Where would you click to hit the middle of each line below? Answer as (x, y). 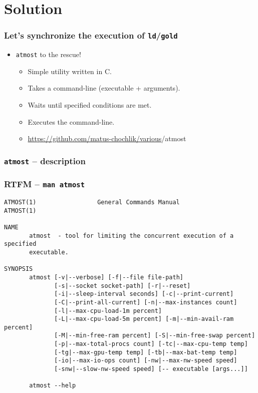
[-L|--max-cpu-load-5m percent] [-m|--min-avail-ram (144, 319)
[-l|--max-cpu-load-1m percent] (108, 311)
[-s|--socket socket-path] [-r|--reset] (122, 286)
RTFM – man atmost (45, 184)
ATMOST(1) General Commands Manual (92, 202)
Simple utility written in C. (70, 71)
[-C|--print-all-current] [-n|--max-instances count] (146, 302)
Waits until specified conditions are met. (90, 105)
